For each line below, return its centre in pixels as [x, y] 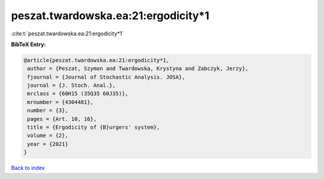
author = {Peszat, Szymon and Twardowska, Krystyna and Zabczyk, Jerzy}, [138, 69]
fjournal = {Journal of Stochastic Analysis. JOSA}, [106, 77]
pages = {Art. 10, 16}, [62, 119]
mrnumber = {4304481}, [61, 102]
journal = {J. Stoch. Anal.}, [72, 86]
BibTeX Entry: [28, 44]
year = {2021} [48, 144]
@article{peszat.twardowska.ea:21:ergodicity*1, [97, 60]
